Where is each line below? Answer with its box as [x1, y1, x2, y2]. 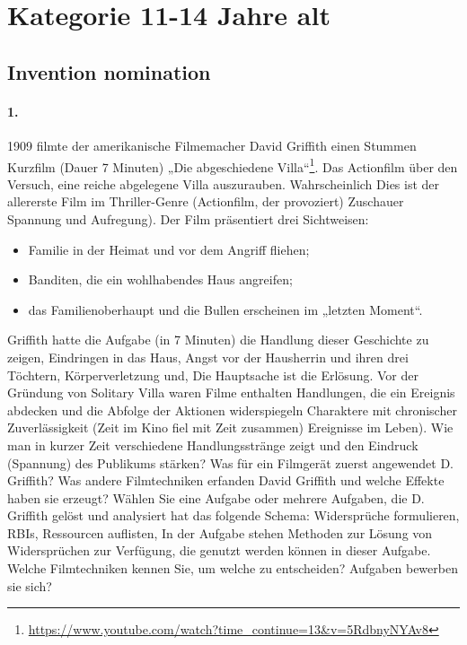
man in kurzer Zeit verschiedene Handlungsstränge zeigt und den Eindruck [7, 435, 419, 454]
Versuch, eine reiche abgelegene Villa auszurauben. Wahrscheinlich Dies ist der [7, 174, 440, 193]
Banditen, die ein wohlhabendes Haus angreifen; [28, 270, 293, 289]
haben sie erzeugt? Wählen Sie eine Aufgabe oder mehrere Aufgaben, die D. [7, 488, 425, 507]
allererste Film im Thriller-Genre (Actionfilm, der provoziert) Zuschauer [7, 192, 404, 211]
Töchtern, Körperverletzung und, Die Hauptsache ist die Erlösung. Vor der [7, 365, 419, 384]
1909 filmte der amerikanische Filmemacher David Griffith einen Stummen [7, 135, 417, 154]
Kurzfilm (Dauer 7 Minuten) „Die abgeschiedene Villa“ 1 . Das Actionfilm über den [7, 154, 458, 176]
